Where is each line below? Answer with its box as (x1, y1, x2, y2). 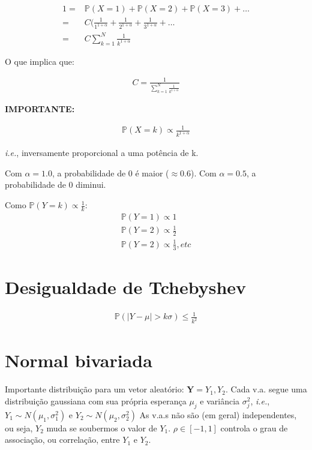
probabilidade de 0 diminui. (5, 178, 106, 191)
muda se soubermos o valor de (46, 421, 157, 434)
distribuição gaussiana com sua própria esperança (5, 394, 187, 407)
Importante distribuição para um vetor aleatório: (5, 383, 184, 395)
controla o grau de (220, 421, 288, 434)
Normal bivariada (5, 348, 152, 373)
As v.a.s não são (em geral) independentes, (139, 408, 297, 421)
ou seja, (5, 421, 33, 434)
